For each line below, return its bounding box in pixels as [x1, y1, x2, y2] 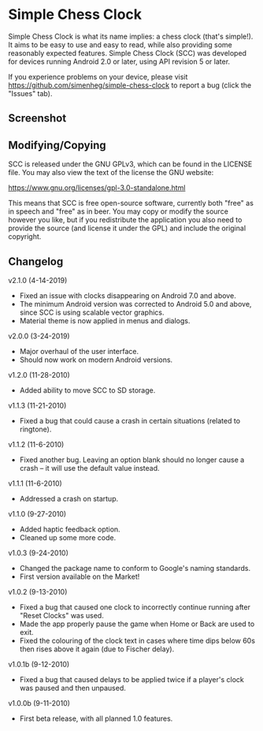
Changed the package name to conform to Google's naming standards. [19, 563, 250, 572]
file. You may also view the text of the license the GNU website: [8, 168, 214, 177]
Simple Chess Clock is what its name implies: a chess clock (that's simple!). [8, 32, 254, 41]
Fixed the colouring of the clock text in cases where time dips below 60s [19, 636, 256, 645]
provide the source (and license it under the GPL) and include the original [8, 223, 246, 233]
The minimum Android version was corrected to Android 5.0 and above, [19, 299, 252, 308]
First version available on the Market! [19, 572, 140, 581]
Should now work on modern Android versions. [19, 355, 173, 364]
